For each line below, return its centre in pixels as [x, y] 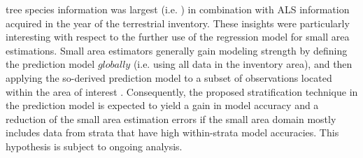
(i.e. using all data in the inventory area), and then [243, 64]
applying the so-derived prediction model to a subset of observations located [169, 77]
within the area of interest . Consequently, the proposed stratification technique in [182, 91]
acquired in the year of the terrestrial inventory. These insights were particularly [178, 23]
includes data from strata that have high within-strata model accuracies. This [172, 132]
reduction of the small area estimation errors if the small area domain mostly [171, 118]
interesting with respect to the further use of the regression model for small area [178, 37]
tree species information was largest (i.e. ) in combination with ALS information [178, 9]
